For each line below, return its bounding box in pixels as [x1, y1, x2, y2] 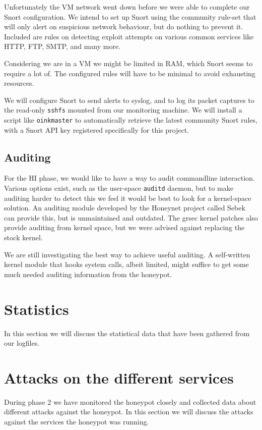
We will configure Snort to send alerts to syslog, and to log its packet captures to [4, 94, 254, 105]
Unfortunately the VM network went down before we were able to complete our [4, 2, 250, 12]
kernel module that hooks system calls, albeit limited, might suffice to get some [4, 259, 249, 270]
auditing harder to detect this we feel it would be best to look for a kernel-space [4, 192, 251, 203]
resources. [4, 78, 34, 88]
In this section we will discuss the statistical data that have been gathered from [4, 328, 250, 338]
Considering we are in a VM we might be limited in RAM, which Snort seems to [4, 58, 253, 68]
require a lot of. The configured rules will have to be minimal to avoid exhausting [4, 68, 255, 78]
